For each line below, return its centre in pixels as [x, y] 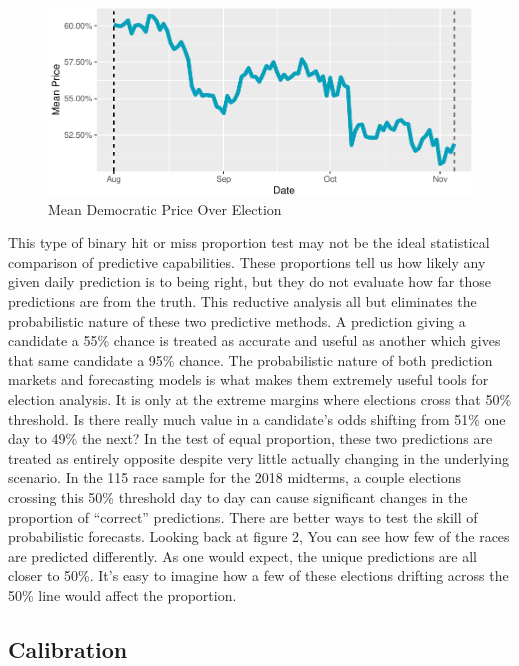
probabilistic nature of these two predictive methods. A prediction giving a [237, 320]
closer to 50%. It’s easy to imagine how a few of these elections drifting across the [258, 575]
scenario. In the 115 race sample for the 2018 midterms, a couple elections [235, 477]
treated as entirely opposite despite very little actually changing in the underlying [258, 457]
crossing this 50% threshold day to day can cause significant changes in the [238, 497]
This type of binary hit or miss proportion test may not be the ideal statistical [249, 242]
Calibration [68, 648]
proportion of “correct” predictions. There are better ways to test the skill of [243, 516]
